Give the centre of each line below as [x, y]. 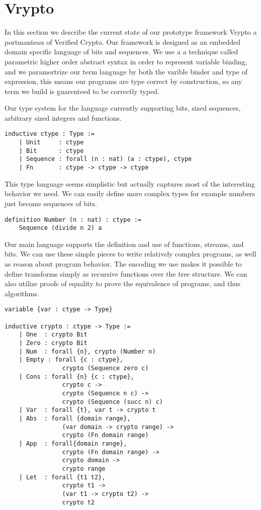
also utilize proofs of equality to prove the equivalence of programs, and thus [123, 283]
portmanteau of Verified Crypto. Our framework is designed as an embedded [123, 41]
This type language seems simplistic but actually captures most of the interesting [130, 183]
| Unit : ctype [51, 143]
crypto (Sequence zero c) [105, 368]
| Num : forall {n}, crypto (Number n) [87, 351]
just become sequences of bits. [51, 203]
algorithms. [22, 293]
